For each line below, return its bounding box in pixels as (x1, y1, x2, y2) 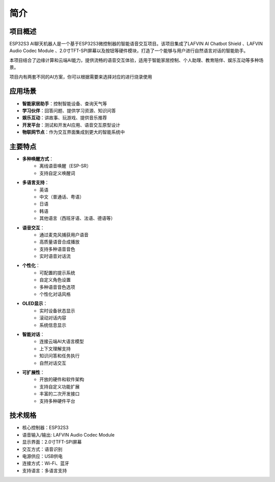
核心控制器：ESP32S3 (22, 424, 69, 431)
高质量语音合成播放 (39, 239, 80, 245)
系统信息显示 (39, 322, 66, 328)
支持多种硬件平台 (39, 398, 75, 404)
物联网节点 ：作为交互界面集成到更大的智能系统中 (22, 129, 125, 135)
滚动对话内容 (39, 315, 66, 321)
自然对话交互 (39, 360, 66, 366)
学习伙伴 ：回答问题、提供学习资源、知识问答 (22, 107, 116, 113)
